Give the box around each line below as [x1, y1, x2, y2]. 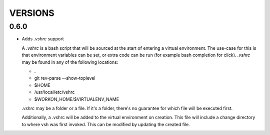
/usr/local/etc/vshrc [34, 89, 75, 95]
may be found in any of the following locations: [21, 59, 118, 65]
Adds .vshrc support [21, 36, 64, 42]
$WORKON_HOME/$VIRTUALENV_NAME [34, 96, 119, 102]
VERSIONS [9, 7, 54, 18]
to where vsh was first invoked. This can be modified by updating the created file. [21, 121, 190, 127]
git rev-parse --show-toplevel [34, 75, 95, 81]
